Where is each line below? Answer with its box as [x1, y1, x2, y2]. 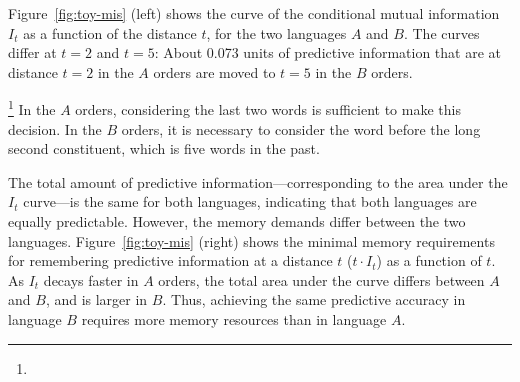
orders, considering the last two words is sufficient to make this [75, 99, 461, 120]
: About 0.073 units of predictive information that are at [154, 42, 502, 63]
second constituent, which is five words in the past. [8, 138, 320, 159]
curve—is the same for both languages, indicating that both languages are [23, 191, 477, 212]
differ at [8, 42, 57, 63]
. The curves [403, 22, 480, 43]
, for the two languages [206, 22, 347, 43]
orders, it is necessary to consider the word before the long [121, 118, 481, 139]
